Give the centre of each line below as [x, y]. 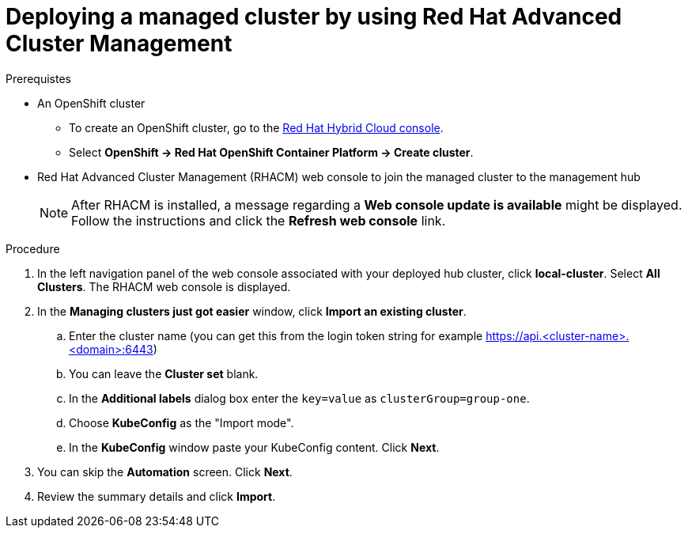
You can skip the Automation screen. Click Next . [165, 472]
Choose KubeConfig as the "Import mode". [181, 422]
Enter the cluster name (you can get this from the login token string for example [276, 335]
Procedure [33, 248]
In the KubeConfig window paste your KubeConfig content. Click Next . [254, 447]
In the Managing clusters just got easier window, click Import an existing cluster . [252, 311]
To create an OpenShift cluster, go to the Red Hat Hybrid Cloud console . [256, 127]
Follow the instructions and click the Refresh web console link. [259, 220]
